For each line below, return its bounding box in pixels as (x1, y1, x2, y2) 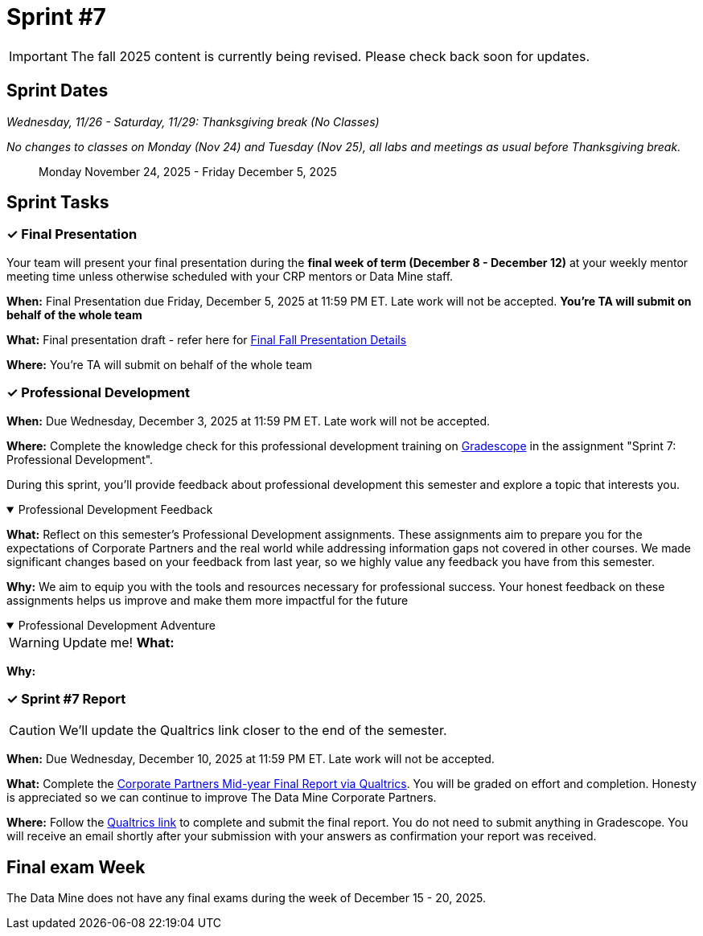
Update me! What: (62, 634, 175, 651)
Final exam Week (6, 856, 146, 877)
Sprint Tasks (6, 192, 109, 213)
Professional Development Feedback (18, 502, 213, 516)
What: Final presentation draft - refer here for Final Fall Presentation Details (6, 332, 407, 347)
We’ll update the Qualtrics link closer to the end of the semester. (59, 722, 447, 739)
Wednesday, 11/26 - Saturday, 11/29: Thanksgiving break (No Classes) (6, 114, 380, 129)
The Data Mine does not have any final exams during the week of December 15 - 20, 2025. (6, 891, 487, 905)
